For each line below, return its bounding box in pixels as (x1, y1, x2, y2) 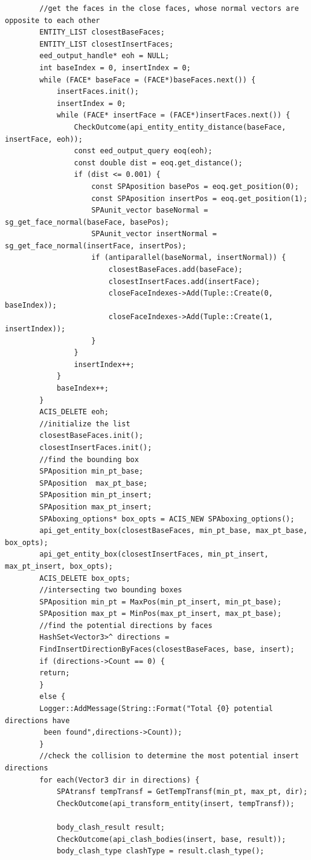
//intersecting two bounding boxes (39, 586, 182, 595)
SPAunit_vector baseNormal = (91, 206, 208, 215)
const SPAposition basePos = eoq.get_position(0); (91, 182, 299, 191)
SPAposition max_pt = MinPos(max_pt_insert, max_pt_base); (39, 609, 282, 618)
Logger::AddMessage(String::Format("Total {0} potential (39, 704, 273, 713)
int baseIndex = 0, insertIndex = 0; (39, 63, 191, 72)
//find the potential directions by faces (39, 621, 213, 630)
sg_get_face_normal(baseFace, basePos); (5, 217, 170, 227)
